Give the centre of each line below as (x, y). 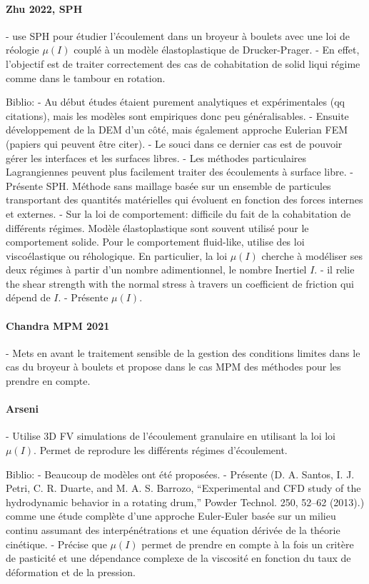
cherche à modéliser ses (312, 255)
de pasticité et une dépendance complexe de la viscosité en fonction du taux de (178, 558)
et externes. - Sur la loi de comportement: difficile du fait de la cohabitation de (178, 213)
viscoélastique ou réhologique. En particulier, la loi (117, 255)
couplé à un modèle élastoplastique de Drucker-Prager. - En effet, (217, 50)
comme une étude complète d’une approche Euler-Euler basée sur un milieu (171, 516)
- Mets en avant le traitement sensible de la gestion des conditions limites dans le (183, 352)
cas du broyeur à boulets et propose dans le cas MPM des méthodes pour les (173, 367)
